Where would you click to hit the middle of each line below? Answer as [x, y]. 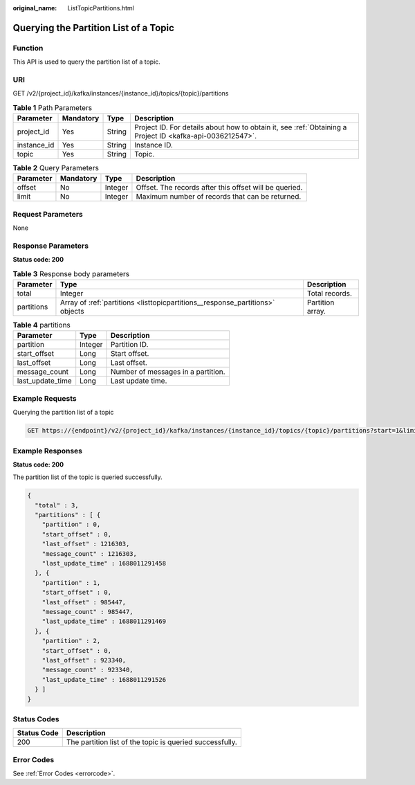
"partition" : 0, [71, 525]
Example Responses [48, 451]
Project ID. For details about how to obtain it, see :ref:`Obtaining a [240, 127]
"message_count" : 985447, [88, 612]
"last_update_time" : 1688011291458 [104, 563]
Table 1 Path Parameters [53, 107]
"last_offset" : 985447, [84, 602]
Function [28, 48]
